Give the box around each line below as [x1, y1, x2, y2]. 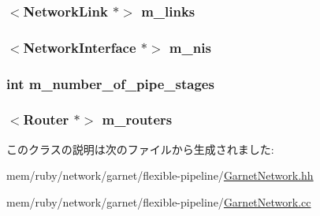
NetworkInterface [23, 37, 136, 57]
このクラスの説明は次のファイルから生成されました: [6, 140, 274, 157]
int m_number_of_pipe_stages [6, 73, 214, 93]
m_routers [102, 110, 173, 129]
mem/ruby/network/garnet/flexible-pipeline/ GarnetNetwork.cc [6, 193, 311, 210]
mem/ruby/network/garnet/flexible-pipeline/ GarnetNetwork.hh [6, 167, 314, 184]
